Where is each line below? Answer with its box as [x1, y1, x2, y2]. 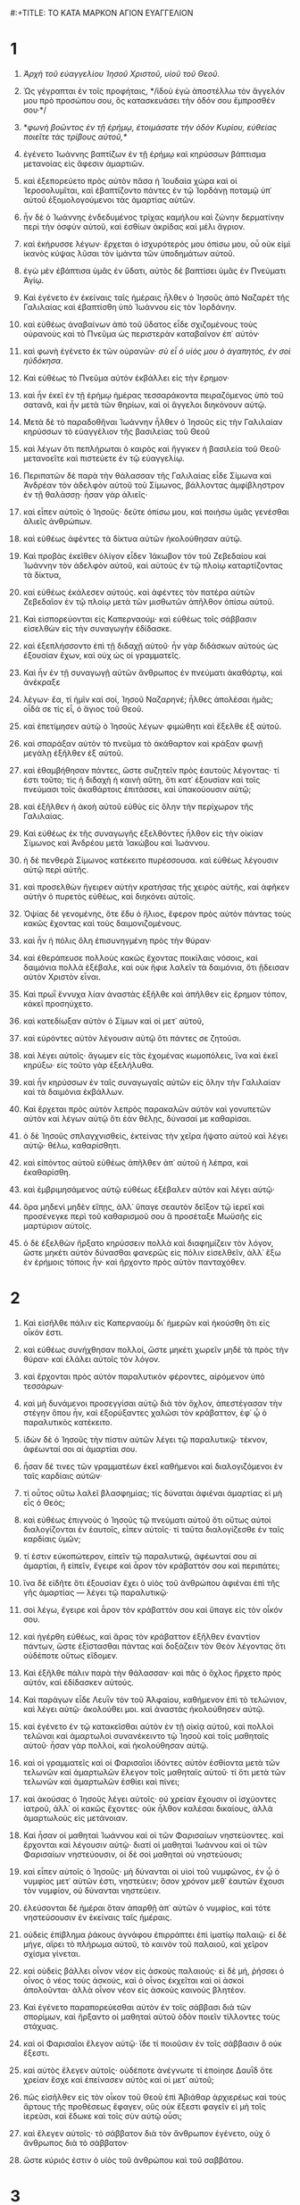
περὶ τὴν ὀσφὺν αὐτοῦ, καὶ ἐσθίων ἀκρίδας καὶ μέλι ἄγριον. [22, 221, 246, 231]
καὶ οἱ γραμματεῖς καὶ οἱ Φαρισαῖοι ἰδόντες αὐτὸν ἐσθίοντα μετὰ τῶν [22, 1757, 280, 1767]
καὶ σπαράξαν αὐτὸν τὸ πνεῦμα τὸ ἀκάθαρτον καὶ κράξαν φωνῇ [22, 738, 263, 748]
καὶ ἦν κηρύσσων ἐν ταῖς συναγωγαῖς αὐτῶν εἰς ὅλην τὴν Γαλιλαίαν [22, 1076, 280, 1088]
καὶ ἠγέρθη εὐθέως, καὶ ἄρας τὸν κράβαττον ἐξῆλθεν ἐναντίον [22, 1631, 261, 1641]
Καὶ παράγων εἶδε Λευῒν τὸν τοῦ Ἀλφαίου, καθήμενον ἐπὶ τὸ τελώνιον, [22, 1694, 287, 1705]
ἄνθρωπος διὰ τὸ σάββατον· [22, 2137, 129, 2148]
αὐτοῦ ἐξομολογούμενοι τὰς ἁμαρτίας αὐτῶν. [22, 194, 196, 205]
